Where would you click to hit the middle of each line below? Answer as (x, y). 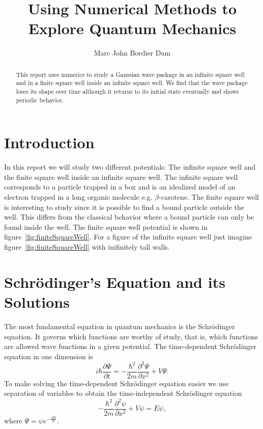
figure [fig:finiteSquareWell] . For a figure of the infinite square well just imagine (128, 237)
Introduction (49, 142)
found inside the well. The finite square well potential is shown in (106, 226)
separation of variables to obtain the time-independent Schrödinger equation (123, 393)
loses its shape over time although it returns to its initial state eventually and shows (127, 91)
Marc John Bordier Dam (132, 53)
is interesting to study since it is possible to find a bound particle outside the (124, 207)
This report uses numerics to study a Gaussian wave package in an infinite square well (130, 74)
